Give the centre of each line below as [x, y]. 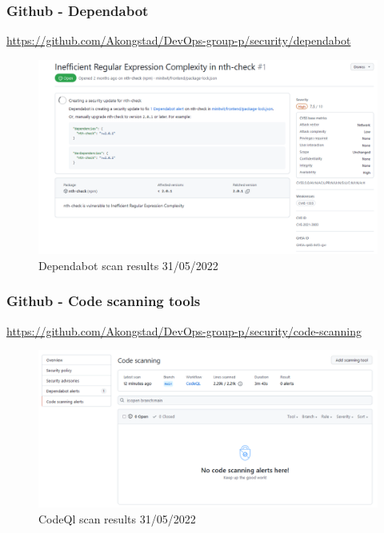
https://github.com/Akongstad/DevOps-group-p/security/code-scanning [184, 330]
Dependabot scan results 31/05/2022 [128, 265]
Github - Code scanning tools [104, 301]
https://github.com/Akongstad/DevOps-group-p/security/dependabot [179, 40]
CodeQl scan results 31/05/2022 [117, 518]
